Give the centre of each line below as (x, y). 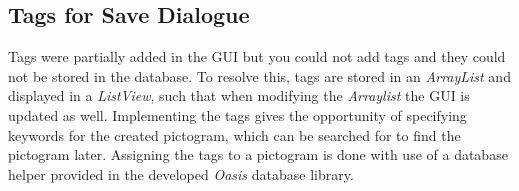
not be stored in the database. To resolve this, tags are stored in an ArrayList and (259, 75)
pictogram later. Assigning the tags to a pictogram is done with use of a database (258, 154)
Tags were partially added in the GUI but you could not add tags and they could (257, 56)
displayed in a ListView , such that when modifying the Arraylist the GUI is (239, 95)
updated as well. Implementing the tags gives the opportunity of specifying (237, 114)
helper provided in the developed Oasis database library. (181, 173)
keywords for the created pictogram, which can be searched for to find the (234, 134)
